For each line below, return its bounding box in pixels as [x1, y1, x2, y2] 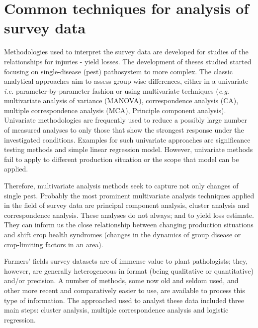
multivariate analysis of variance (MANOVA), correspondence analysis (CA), [4, 95, 239, 106]
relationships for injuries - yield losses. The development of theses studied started [4, 56, 252, 66]
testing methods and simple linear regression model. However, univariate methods [4, 144, 253, 155]
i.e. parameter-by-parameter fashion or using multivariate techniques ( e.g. [4, 85, 230, 96]
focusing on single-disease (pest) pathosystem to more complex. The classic [4, 66, 233, 76]
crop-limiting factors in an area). [4, 239, 103, 249]
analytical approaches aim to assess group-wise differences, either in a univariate [4, 76, 249, 86]
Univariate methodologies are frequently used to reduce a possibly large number [4, 115, 247, 125]
